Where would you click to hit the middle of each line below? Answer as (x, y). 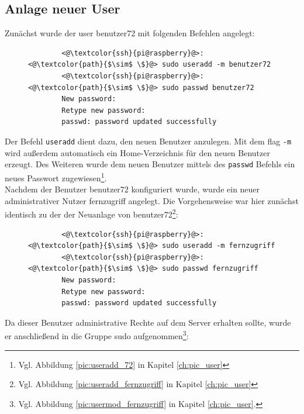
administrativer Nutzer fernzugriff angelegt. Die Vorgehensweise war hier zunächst (152, 200)
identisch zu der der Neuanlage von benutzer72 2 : (91, 213)
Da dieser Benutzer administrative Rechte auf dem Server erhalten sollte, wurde (148, 322)
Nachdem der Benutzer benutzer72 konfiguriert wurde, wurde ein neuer (132, 189)
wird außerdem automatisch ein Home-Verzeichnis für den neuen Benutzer (137, 152)
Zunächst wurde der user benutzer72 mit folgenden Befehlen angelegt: (130, 33)
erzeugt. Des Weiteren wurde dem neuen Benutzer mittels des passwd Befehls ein (150, 164)
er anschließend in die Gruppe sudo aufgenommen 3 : (97, 335)
